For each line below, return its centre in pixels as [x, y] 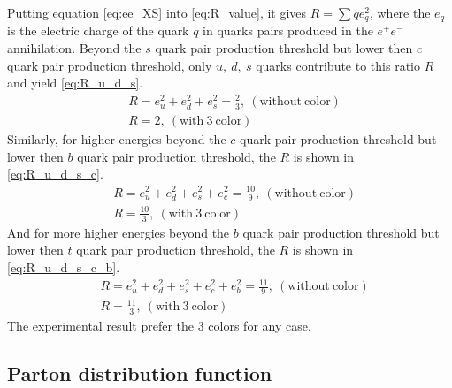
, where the [400, 12]
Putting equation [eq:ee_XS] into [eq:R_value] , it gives [157, 12]
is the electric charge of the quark [98, 30]
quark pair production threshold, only [110, 65]
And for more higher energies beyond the [119, 232]
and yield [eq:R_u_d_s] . [75, 83]
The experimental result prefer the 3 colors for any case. [159, 326]
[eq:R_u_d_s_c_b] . [64, 266]
